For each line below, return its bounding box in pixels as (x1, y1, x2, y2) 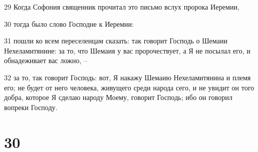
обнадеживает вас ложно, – (4, 55, 87, 66)
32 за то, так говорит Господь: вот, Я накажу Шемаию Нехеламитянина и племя (4, 72, 251, 82)
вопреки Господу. (4, 102, 58, 112)
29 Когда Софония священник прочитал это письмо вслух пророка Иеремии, (4, 2, 240, 12)
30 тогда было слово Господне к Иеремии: (4, 18, 134, 29)
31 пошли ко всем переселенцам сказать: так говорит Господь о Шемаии (4, 35, 228, 46)
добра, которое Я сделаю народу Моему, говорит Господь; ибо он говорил (4, 92, 233, 103)
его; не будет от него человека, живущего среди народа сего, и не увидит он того (4, 82, 254, 92)
